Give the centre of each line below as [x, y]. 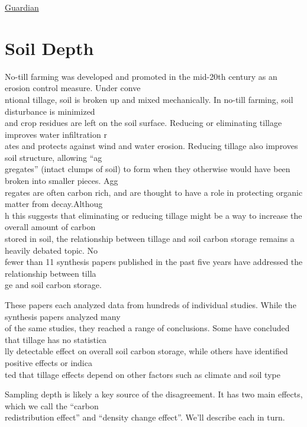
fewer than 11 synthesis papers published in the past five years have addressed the [154, 262]
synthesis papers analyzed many [63, 316]
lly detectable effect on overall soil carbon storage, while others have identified [146, 351]
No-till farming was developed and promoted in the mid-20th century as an [141, 76]
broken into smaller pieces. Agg [62, 181]
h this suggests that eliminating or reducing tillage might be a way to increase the [153, 215]
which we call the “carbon [52, 405]
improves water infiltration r [56, 134]
